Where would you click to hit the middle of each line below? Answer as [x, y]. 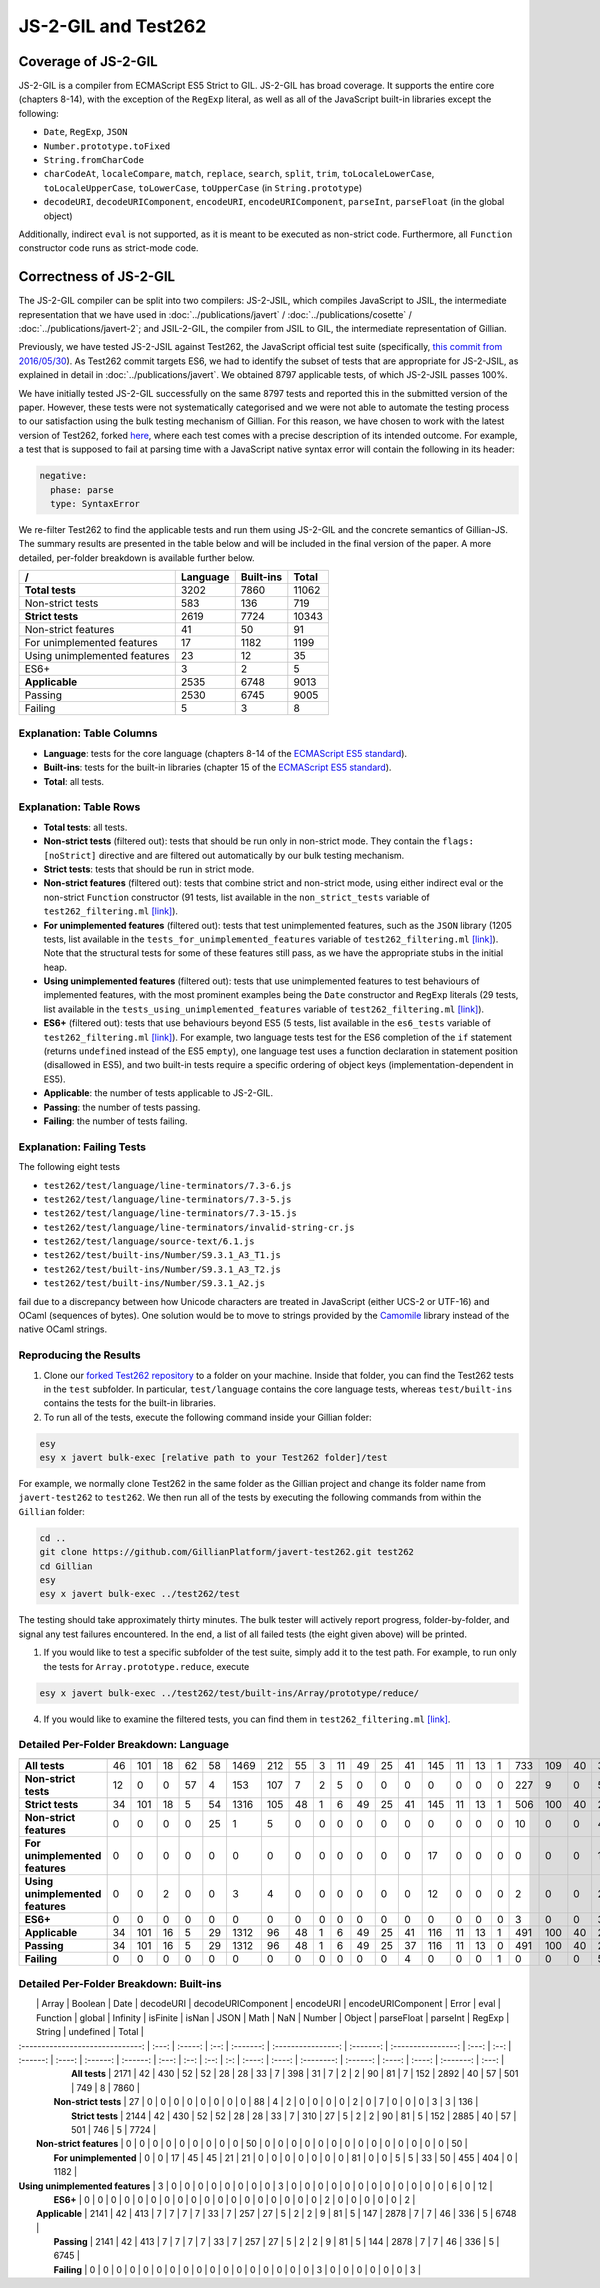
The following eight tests [69, 1167]
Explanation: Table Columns [88, 733]
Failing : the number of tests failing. [115, 1121]
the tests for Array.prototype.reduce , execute [146, 1666]
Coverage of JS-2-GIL [88, 61]
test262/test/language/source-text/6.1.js [149, 1241]
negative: [63, 476]
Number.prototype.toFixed [107, 146]
